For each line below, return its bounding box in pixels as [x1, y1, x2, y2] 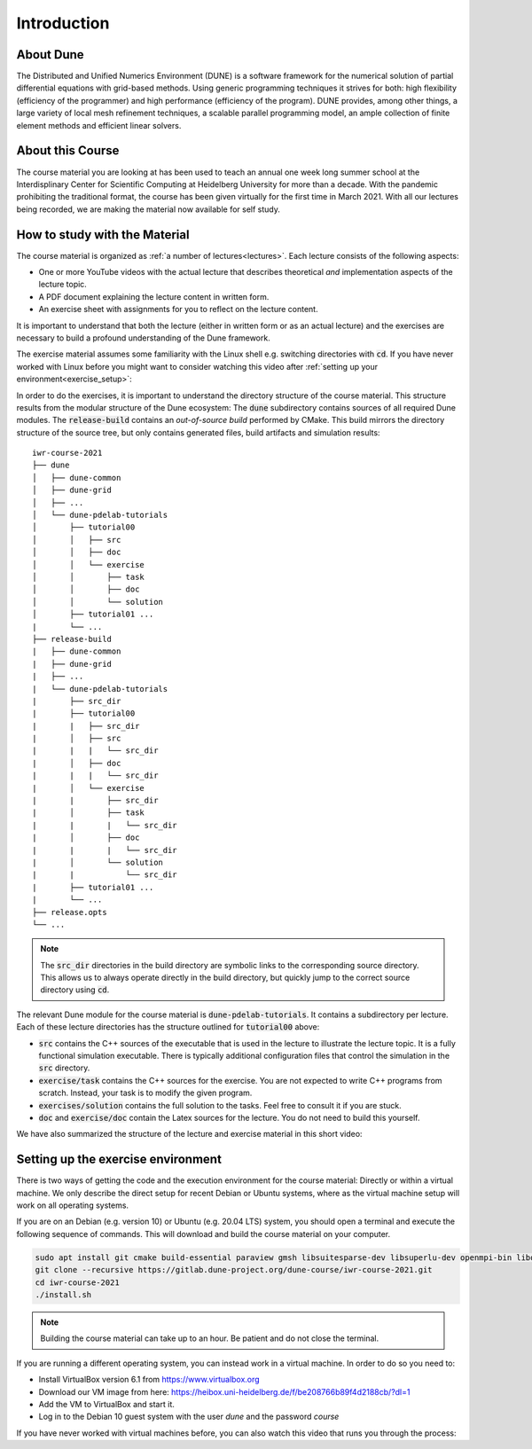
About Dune [16, 47, 84, 62]
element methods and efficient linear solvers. [16, 120, 182, 130]
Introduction [16, 13, 110, 33]
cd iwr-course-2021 [35, 1277, 120, 1288]
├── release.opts [32, 907, 107, 917]
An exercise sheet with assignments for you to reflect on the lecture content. [38, 304, 318, 315]
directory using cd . [40, 984, 110, 995]
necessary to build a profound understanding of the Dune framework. [16, 333, 270, 343]
